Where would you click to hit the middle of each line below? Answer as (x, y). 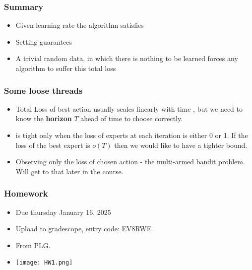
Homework (26, 193)
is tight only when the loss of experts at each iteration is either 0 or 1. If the (132, 135)
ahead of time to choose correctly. (132, 118)
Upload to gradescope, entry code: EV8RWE (84, 229)
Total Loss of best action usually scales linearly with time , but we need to (129, 108)
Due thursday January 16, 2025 (63, 212)
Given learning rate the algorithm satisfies (80, 25)
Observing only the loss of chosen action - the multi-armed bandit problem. (130, 162)
